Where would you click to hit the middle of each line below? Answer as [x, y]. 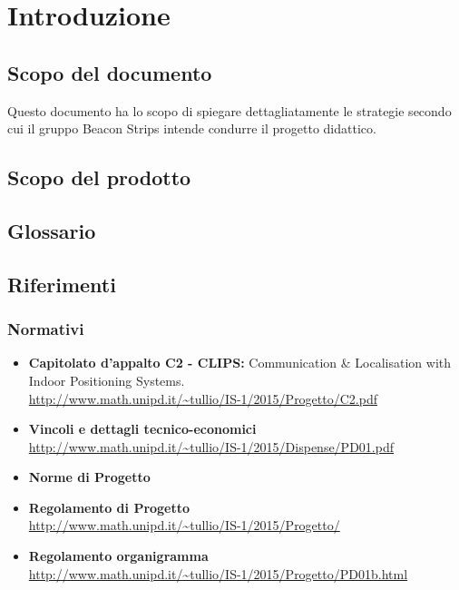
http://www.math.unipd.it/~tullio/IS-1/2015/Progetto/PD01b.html [218, 573]
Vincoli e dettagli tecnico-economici [142, 429]
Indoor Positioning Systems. [107, 380]
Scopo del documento [110, 72]
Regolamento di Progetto [109, 507]
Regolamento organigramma [118, 556]
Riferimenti [62, 284]
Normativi [46, 329]
